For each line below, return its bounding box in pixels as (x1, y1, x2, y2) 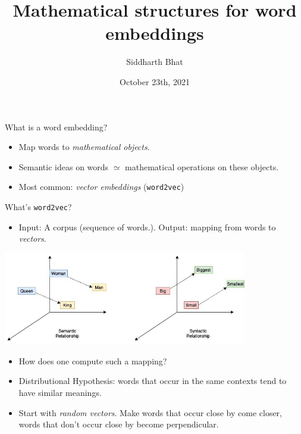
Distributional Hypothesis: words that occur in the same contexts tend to (18, 374, 287, 387)
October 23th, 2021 (120, 75, 190, 88)
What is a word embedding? (5, 120, 108, 133)
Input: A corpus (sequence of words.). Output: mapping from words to (18, 220, 276, 233)
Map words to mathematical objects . (18, 140, 150, 153)
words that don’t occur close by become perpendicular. (18, 418, 219, 430)
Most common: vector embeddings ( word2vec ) (18, 180, 184, 193)
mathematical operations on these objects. (125, 160, 279, 173)
